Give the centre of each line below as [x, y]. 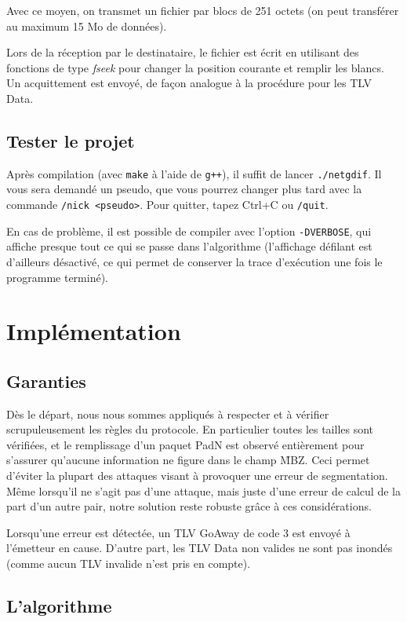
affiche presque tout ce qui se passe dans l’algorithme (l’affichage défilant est [189, 246]
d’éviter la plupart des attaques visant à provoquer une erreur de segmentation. [197, 476]
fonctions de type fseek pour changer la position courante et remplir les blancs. [195, 67]
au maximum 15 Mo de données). [87, 26]
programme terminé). [58, 277]
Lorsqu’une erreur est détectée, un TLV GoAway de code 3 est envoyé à [178, 532]
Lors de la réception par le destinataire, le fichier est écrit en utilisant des [183, 52]
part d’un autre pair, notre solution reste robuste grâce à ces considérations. [189, 506]
